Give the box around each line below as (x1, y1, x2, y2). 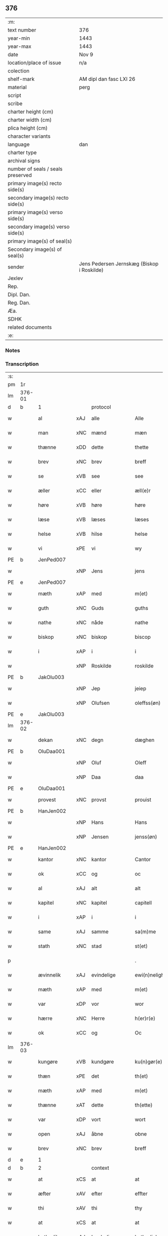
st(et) (134, 942, 148, 949)
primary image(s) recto (7, 179, 62, 186)
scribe (7, 100, 22, 107)
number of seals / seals (7, 165, 63, 172)
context (91, 1165, 109, 1172)
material (7, 83, 27, 90)
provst (91, 796, 106, 803)
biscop (134, 633, 151, 640)
